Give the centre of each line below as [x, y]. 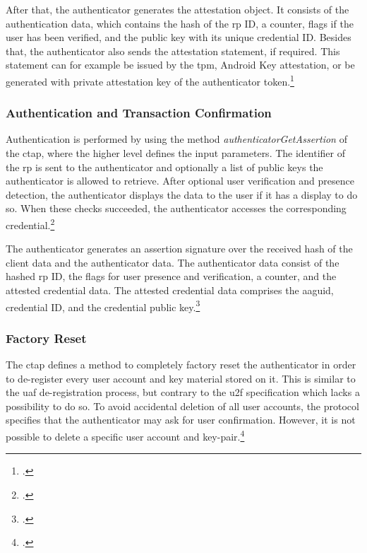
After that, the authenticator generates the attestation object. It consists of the [178, 9]
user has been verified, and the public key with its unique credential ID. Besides [179, 37]
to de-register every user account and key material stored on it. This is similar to [181, 378]
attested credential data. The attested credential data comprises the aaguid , [170, 290]
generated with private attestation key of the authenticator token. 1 [150, 80]
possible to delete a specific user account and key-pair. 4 [125, 435]
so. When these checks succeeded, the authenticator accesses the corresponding [176, 208]
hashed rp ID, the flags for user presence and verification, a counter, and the [171, 276]
